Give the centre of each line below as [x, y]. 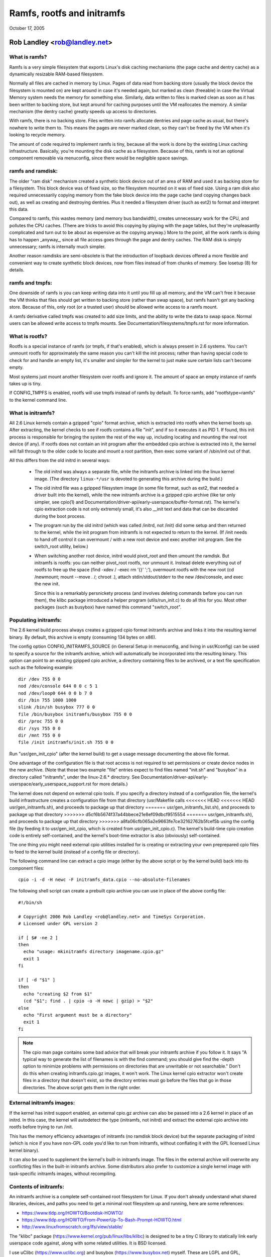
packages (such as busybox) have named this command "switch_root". [108, 607]
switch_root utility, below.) [61, 547]
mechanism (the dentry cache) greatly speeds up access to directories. [83, 112]
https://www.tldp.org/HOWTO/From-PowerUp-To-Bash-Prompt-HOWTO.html [102, 1220]
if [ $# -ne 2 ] [38, 937]
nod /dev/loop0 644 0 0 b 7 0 [55, 693]
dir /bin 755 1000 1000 [47, 700]
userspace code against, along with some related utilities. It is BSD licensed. [88, 1243]
